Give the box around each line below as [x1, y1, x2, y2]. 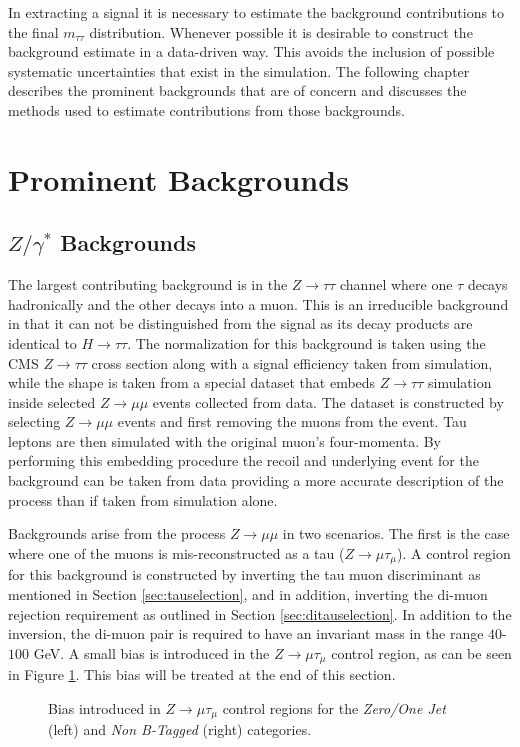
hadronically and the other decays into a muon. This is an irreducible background [8, 293, 509, 314]
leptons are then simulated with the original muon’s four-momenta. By [8, 430, 441, 451]
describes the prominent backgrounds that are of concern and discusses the [8, 80, 467, 101]
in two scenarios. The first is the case [282, 523, 510, 544]
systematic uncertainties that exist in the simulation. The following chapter [8, 60, 470, 81]
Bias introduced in [48, 697, 161, 718]
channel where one [340, 274, 453, 295]
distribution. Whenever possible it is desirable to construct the [89, 21, 473, 42]
